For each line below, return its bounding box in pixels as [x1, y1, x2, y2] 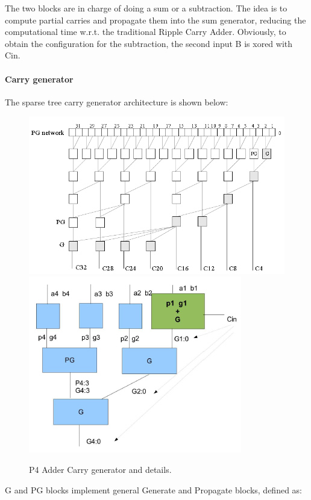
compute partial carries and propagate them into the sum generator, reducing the [5, 13, 306, 26]
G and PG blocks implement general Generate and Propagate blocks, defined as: [5, 483, 302, 496]
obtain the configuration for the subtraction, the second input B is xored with [5, 37, 293, 49]
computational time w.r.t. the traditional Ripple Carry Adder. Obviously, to [5, 25, 286, 38]
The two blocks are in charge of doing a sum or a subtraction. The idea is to [5, 2, 287, 14]
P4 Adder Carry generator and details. [29, 463, 172, 476]
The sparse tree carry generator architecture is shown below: [5, 95, 228, 108]
